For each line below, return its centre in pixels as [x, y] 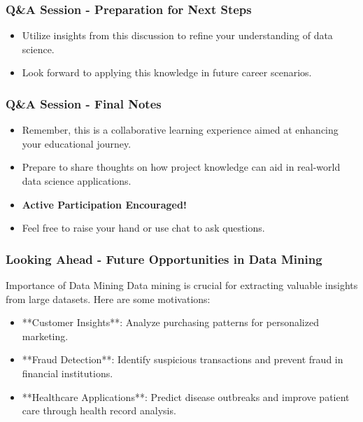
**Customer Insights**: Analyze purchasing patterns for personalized [170, 322]
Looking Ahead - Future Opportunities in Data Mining [164, 259]
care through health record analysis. [99, 410]
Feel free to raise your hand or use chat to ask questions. [143, 228]
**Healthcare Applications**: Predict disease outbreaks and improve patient [186, 396]
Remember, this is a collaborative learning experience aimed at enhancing [180, 130]
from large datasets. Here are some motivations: [108, 298]
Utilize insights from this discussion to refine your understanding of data [177, 35]
